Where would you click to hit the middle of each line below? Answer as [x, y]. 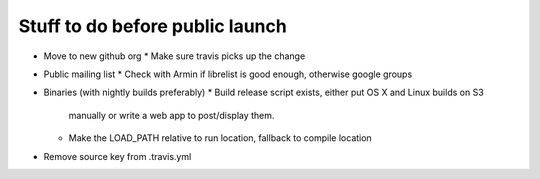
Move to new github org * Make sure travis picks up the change [174, 56]
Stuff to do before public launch [152, 26]
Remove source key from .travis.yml [117, 156]
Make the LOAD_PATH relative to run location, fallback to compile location [220, 138]
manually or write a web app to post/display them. [171, 115]
